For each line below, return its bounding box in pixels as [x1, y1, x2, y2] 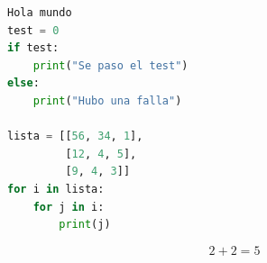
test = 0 [7, 23, 60, 37]
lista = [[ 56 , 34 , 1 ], [7, 130, 143, 143]
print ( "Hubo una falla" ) [32, 94, 182, 107]
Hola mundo [7, 6, 72, 19]
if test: [7, 41, 60, 55]
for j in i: [32, 200, 105, 213]
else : [7, 77, 40, 90]
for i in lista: [7, 182, 105, 195]
